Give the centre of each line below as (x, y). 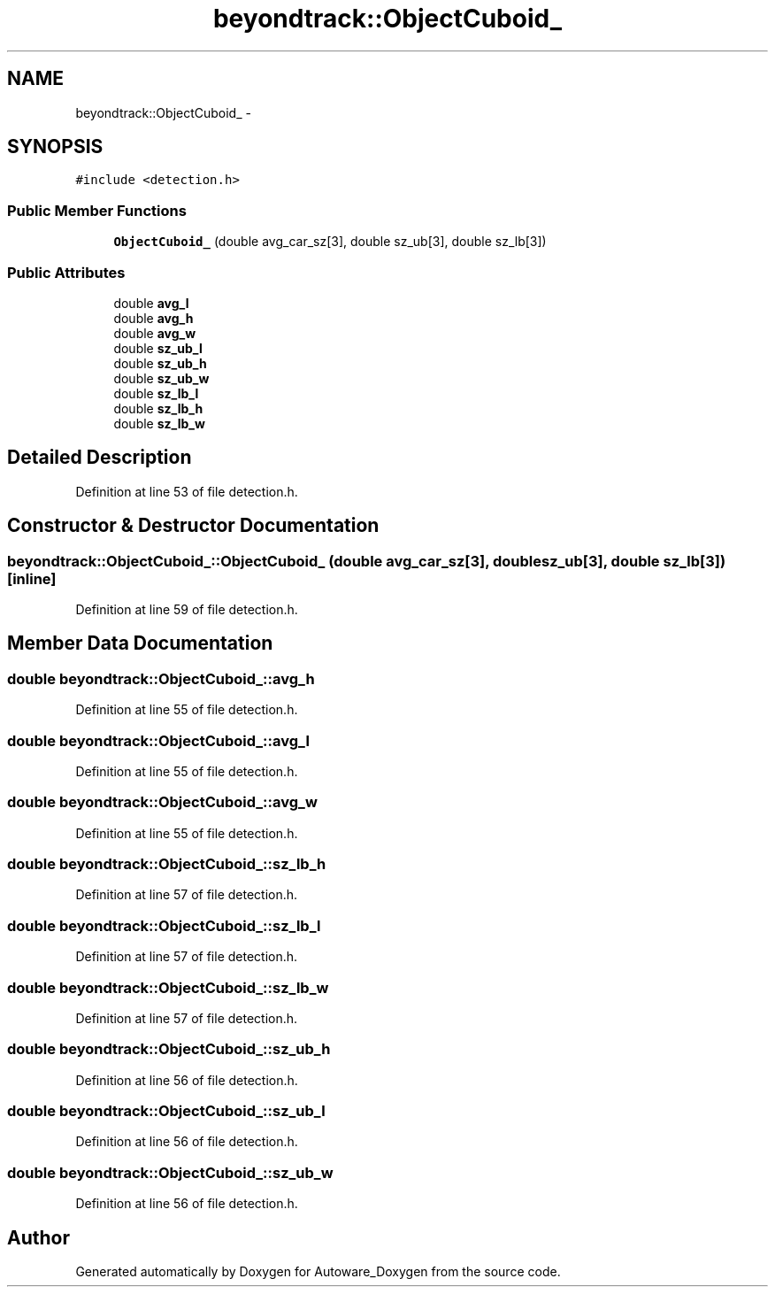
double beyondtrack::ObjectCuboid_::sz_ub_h (169, 1049)
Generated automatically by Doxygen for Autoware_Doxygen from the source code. (318, 1272)
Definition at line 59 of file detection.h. (187, 609)
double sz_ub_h (160, 363)
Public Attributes (66, 272)
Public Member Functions (97, 210)
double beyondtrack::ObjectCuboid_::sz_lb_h (167, 864)
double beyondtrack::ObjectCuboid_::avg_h (161, 678)
